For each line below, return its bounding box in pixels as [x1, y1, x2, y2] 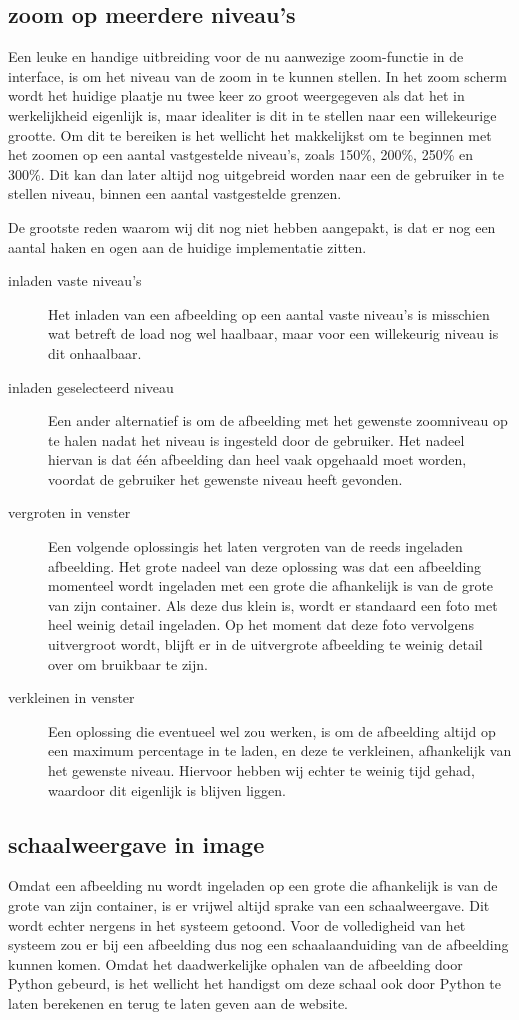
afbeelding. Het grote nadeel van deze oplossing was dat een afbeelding [48, 555, 482, 576]
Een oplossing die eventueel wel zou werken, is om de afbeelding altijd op [48, 720, 496, 741]
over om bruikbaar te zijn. [48, 653, 208, 674]
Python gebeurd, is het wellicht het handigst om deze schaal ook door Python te [8, 973, 502, 994]
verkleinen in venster [8, 687, 135, 708]
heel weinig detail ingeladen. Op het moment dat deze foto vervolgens [48, 614, 474, 635]
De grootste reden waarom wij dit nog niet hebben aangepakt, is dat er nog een [8, 216, 496, 237]
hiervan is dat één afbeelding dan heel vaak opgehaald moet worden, [48, 449, 467, 470]
